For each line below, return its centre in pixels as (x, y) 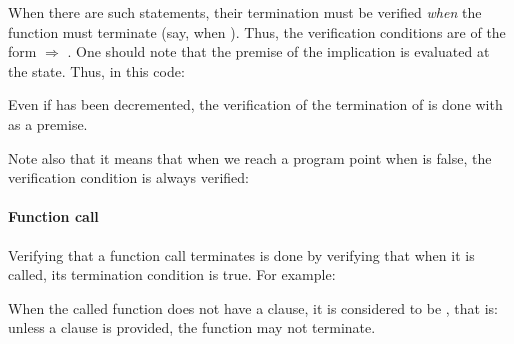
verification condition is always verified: (128, 177)
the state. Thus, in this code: (96, 70)
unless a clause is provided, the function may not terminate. (192, 327)
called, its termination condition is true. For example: (172, 274)
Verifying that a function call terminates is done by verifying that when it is (241, 254)
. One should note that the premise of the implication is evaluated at (278, 51)
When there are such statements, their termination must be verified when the (245, 12)
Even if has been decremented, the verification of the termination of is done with (255, 104)
